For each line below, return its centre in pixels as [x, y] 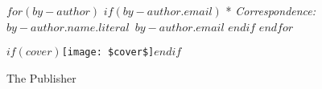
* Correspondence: [271, 10]
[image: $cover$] [108, 53]
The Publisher [41, 77]
